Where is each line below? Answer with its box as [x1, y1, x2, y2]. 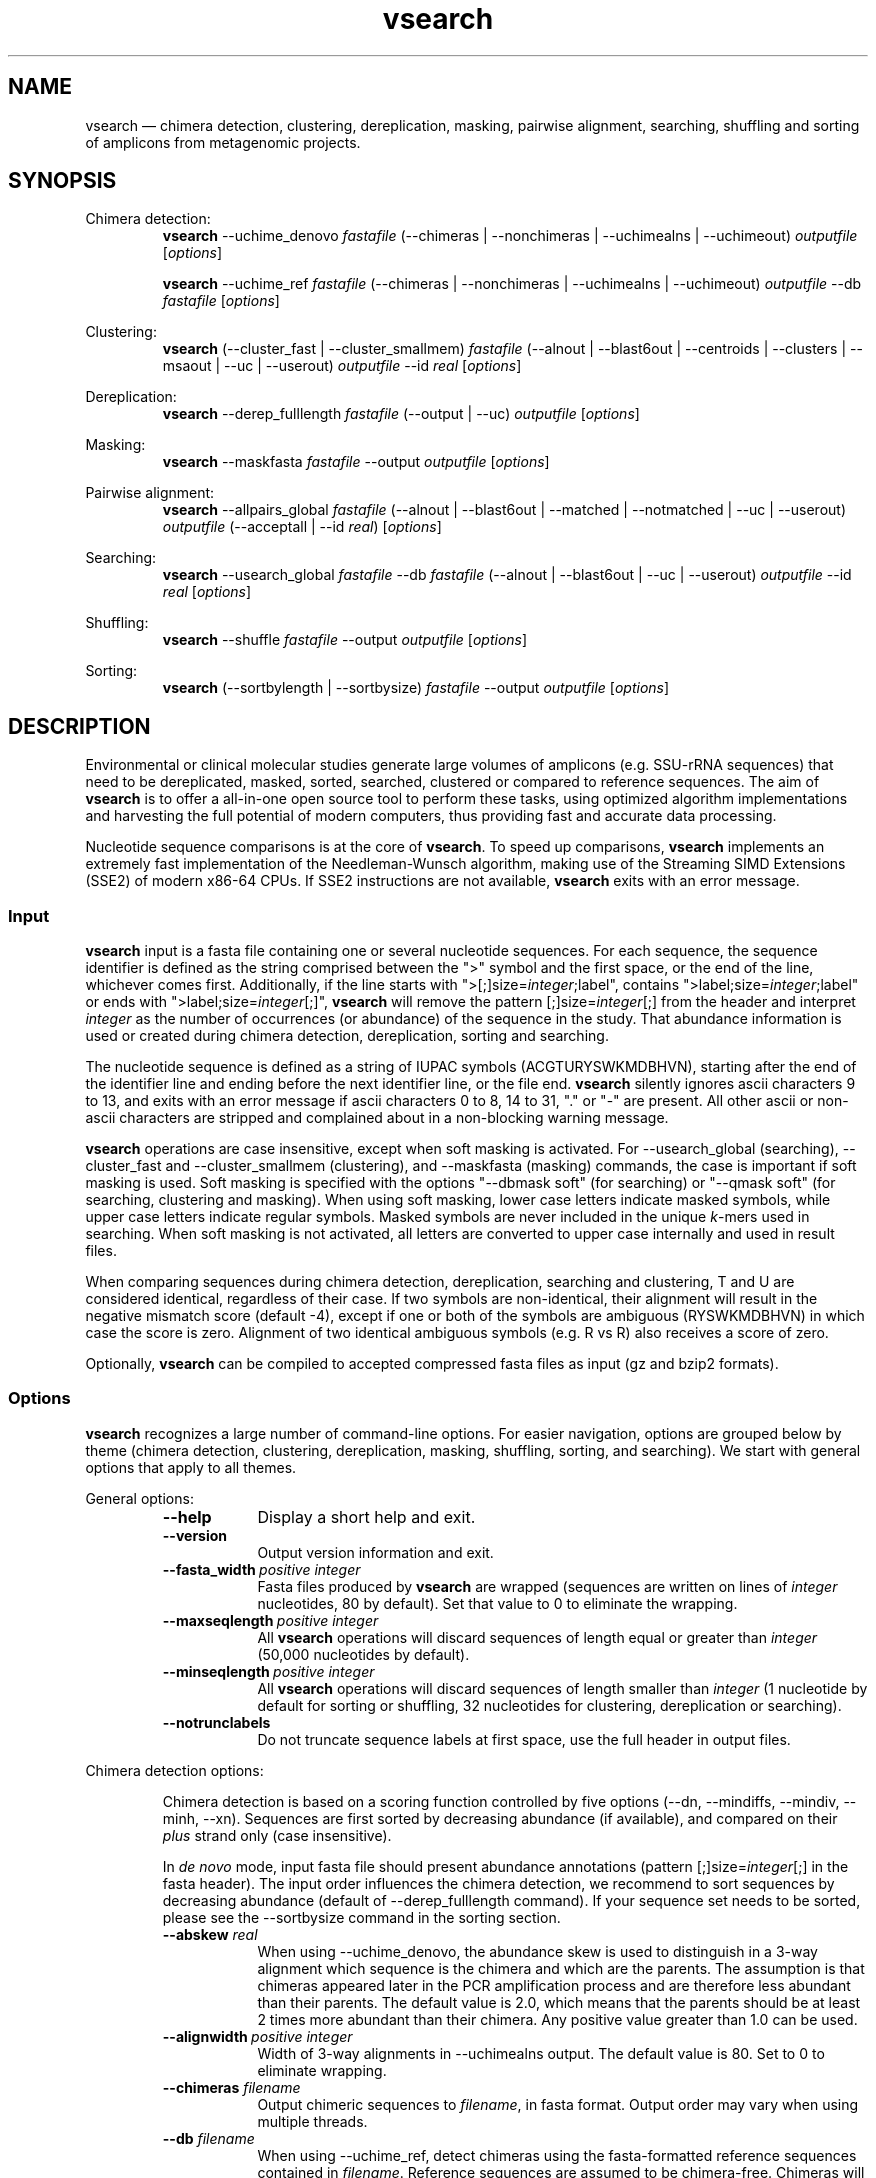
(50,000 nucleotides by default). [257, 1645, 470, 1663]
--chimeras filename [162, 2078, 301, 2096]
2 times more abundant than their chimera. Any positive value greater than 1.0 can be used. [257, 2010, 858, 2028]
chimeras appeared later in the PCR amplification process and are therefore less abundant [257, 1976, 851, 1994]
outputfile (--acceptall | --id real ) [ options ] [162, 518, 442, 536]
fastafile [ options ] [162, 292, 280, 310]
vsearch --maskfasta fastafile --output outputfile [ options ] [162, 453, 550, 471]
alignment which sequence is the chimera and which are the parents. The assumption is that [257, 1959, 865, 1977]
